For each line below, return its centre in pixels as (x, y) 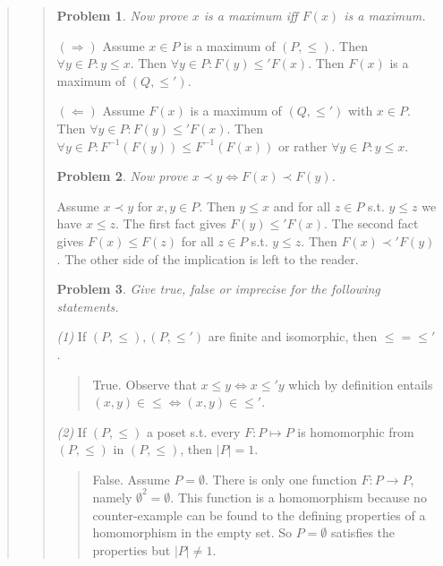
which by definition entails (361, 384)
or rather (302, 146)
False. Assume (131, 479)
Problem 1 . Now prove (122, 15)
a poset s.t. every (193, 431)
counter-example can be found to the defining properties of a (259, 515)
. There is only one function (281, 479)
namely (112, 497)
